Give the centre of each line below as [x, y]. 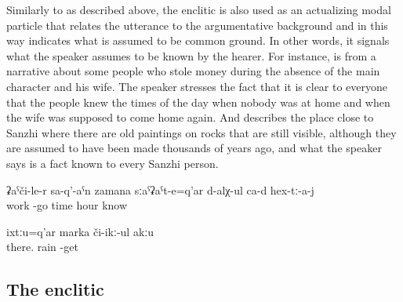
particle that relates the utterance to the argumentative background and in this [197, 25]
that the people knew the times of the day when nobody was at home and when [198, 102]
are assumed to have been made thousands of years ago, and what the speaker [194, 148]
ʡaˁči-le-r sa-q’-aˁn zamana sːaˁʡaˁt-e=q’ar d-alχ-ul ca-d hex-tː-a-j [160, 189]
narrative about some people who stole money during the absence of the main [193, 71]
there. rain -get [42, 247]
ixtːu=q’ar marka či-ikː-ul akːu [80, 231]
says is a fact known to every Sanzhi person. [113, 163]
